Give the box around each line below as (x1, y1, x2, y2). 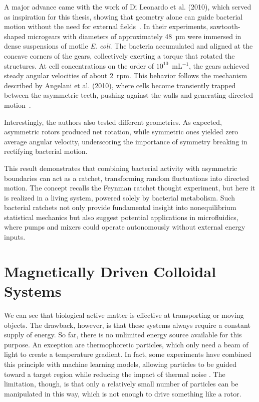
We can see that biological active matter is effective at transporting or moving (4, 309, 244, 320)
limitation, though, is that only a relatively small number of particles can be (4, 378, 238, 389)
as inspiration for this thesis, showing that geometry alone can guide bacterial (4, 11, 243, 22)
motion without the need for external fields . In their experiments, (4, 21, 208, 32)
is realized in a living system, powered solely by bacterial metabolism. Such (4, 192, 235, 203)
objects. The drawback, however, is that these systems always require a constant (4, 319, 250, 330)
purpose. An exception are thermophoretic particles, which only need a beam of (4, 339, 248, 349)
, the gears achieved (189, 60, 249, 71)
